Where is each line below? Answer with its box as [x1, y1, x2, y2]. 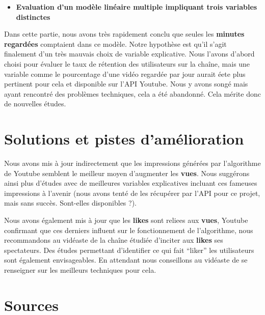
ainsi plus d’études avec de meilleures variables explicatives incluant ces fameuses [4, 178, 257, 188]
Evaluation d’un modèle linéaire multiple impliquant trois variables [16, 2, 257, 12]
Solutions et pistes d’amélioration [4, 128, 244, 149]
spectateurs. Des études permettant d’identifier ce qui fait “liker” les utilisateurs [4, 244, 254, 255]
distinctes [16, 11, 50, 22]
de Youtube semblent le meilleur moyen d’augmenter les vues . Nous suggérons [4, 167, 250, 178]
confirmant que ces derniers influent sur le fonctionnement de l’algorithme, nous [4, 224, 253, 235]
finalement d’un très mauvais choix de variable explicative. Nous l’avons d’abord [4, 48, 255, 59]
